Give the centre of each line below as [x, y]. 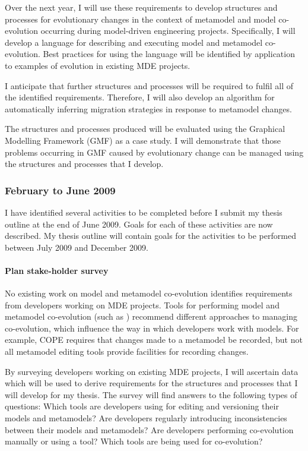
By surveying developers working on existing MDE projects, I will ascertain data [152, 371]
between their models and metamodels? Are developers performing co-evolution [149, 429]
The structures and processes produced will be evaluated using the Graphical [145, 129]
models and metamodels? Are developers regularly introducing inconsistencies [146, 418]
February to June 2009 [60, 190]
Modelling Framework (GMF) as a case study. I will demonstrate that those [143, 140]
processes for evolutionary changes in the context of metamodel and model [140, 19]
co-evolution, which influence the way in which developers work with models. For [152, 328]
